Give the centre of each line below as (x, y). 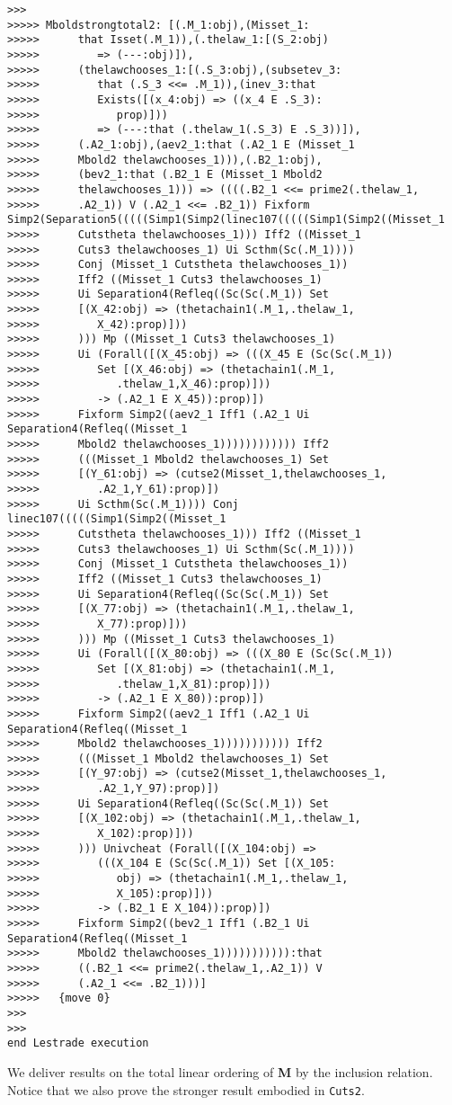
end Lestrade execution (78, 1043)
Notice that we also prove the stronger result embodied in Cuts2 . (186, 1089)
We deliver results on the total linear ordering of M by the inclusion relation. (220, 1071)
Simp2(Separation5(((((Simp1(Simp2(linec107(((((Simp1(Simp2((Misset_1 (226, 220)
